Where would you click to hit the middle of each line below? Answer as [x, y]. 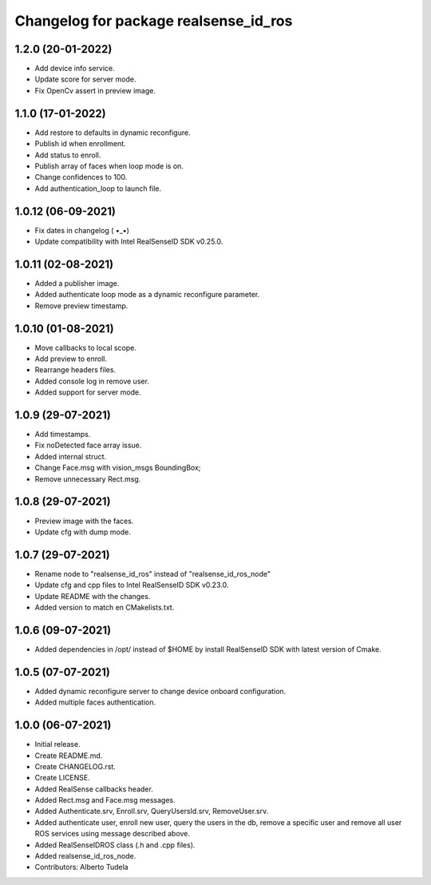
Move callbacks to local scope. [86, 347]
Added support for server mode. [88, 392]
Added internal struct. [71, 456]
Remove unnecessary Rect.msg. [88, 478]
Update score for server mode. [85, 79]
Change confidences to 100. [81, 177]
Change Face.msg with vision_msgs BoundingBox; [118, 468]
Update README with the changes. [93, 596]
